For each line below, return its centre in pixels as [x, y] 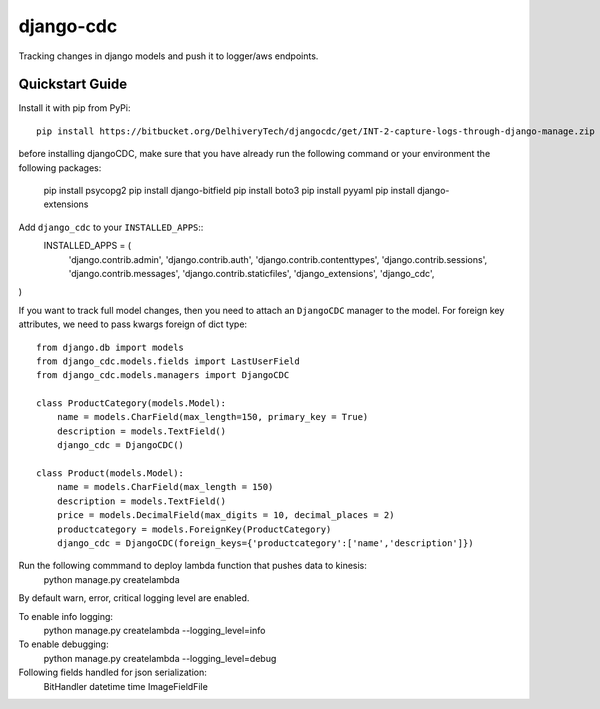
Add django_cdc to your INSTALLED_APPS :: [111, 227]
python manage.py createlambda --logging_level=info [154, 630]
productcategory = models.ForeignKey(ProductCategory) [194, 529]
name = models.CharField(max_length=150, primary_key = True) [212, 417]
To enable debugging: [63, 644]
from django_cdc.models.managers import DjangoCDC [163, 375]
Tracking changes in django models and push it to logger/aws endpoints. [168, 56]
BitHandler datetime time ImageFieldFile [126, 686]
